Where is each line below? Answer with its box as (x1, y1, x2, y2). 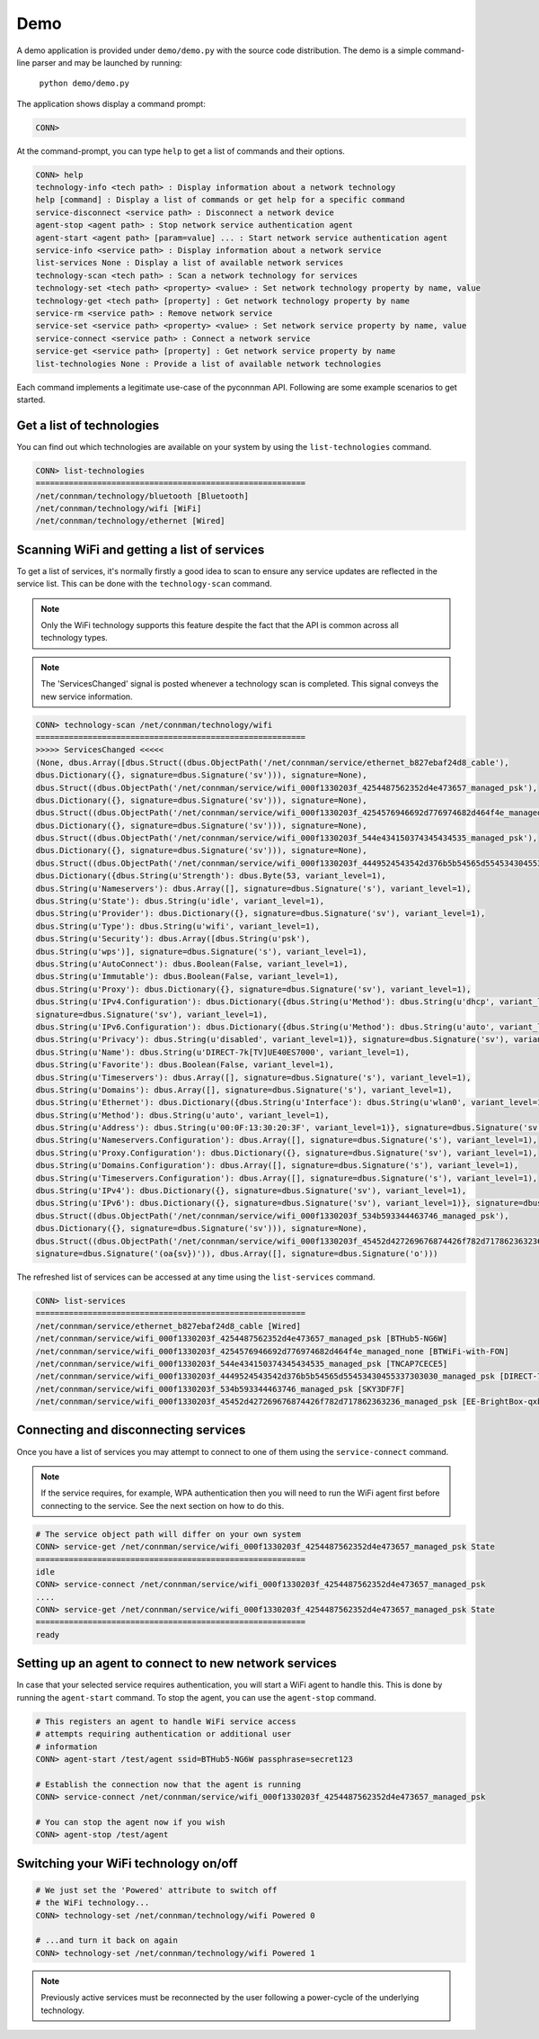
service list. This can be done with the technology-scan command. (16, 579, 273, 589)
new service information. (40, 691, 134, 702)
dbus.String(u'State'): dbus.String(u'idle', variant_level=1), (35, 896, 325, 906)
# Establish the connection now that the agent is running (35, 1779, 301, 1790)
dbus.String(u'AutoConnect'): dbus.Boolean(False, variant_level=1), (35, 959, 349, 969)
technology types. (40, 633, 108, 643)
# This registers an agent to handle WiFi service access (35, 1716, 296, 1727)
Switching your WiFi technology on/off (16, 1855, 238, 1871)
